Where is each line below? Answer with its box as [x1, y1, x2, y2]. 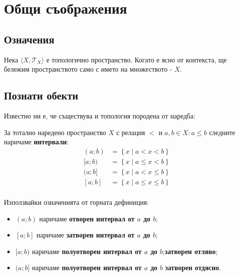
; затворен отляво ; [162, 246, 218, 256]
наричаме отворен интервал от [39, 213, 135, 223]
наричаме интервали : [4, 137, 69, 147]
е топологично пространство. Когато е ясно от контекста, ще [46, 54, 227, 64]
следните [209, 127, 236, 137]
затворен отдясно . [165, 262, 221, 273]
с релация [116, 127, 145, 137]
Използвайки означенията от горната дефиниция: [4, 197, 149, 207]
